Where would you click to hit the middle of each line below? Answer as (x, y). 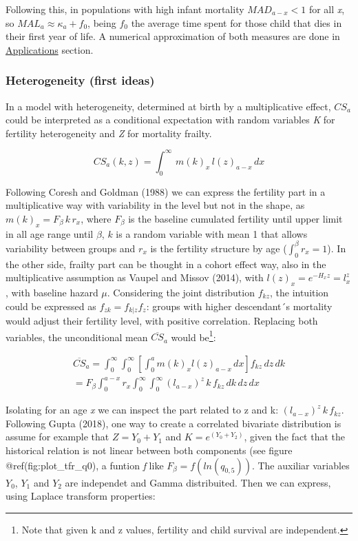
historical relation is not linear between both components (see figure (149, 450)
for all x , (327, 9)
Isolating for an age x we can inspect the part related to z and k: (142, 410)
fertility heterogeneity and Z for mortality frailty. (109, 133)
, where (96, 218)
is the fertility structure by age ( (219, 248)
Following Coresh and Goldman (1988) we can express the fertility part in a (166, 191)
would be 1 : (193, 336)
